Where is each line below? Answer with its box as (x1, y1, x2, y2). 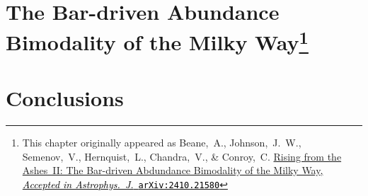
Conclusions (6, 83, 124, 113)
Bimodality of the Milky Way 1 (6, 25, 309, 57)
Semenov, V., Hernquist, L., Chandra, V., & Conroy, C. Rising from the (22, 149, 342, 163)
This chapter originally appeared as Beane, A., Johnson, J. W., (22, 135, 301, 150)
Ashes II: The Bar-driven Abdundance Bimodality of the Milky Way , (22, 163, 323, 178)
